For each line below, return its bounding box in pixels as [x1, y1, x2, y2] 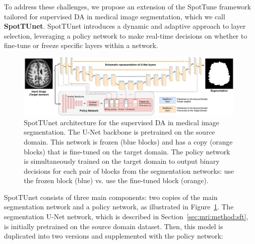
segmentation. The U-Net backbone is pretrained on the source [24, 127, 215, 137]
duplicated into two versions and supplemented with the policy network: [4, 231, 223, 241]
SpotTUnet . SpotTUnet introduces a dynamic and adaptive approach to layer [4, 21, 246, 31]
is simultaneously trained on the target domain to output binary [24, 156, 220, 166]
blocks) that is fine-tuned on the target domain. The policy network [24, 146, 230, 156]
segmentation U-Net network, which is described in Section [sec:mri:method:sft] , [4, 211, 249, 222]
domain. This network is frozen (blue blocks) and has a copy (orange [24, 136, 233, 146]
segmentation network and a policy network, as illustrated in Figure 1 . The [4, 201, 234, 212]
